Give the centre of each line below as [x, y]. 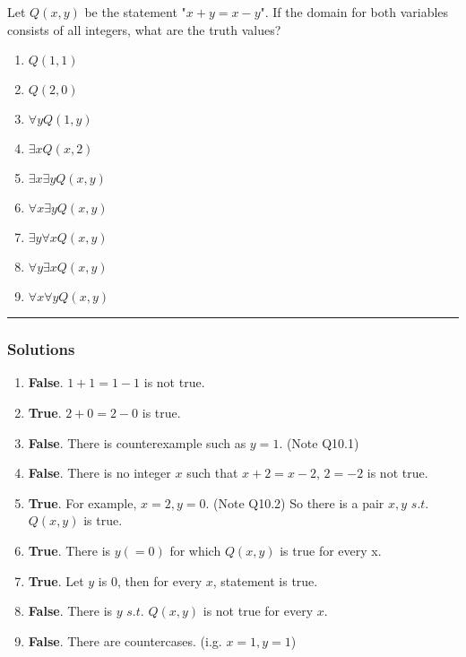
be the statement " [135, 12]
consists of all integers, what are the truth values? [144, 29]
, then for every [160, 580]
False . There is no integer [99, 473]
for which [195, 550]
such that [212, 473]
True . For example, [82, 502]
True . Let [56, 580]
